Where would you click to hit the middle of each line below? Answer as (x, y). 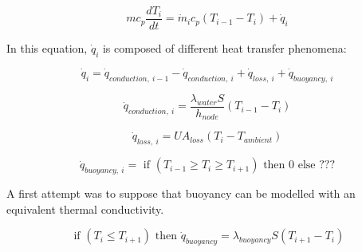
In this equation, (47, 48)
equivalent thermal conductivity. (85, 209)
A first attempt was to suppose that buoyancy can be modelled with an (181, 193)
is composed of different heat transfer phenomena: (224, 48)
